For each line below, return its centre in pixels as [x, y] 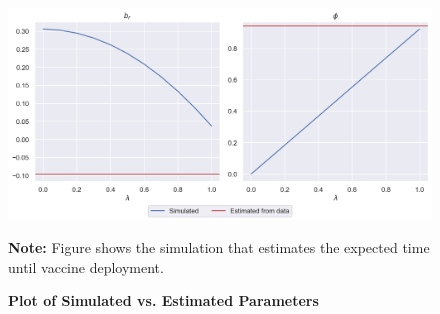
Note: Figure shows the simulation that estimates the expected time [219, 247]
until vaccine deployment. [86, 266]
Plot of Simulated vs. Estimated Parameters [163, 300]
